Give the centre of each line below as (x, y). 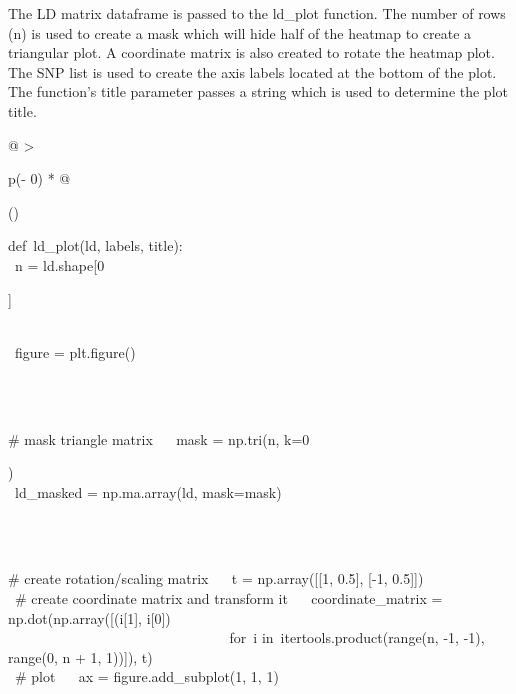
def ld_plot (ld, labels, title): (95, 245)
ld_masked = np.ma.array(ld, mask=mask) (148, 491)
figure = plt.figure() (75, 351)
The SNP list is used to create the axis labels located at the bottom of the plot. (252, 71)
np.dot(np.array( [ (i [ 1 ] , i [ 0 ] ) (89, 617)
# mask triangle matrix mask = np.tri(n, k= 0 (159, 438)
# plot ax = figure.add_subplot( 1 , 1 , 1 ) (147, 676)
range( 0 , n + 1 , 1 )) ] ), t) (80, 656)
